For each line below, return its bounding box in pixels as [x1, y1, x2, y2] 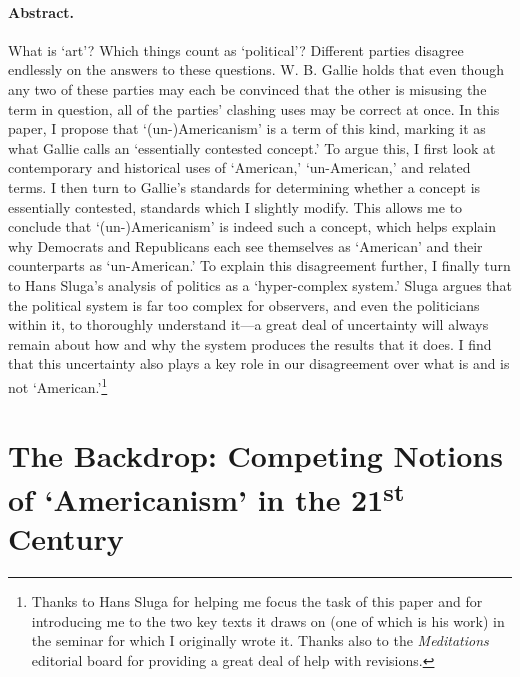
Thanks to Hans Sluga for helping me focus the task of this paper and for [31, 590, 483, 611]
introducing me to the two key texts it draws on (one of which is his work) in [31, 610, 505, 631]
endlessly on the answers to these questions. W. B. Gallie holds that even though [8, 59, 504, 80]
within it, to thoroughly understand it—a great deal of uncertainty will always [8, 314, 489, 335]
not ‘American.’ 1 [8, 373, 108, 397]
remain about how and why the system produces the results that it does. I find [8, 333, 492, 354]
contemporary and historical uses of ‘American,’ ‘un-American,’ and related [8, 157, 471, 178]
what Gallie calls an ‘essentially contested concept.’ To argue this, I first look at [8, 137, 496, 158]
